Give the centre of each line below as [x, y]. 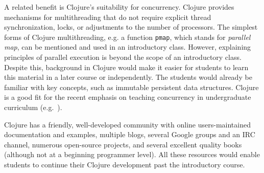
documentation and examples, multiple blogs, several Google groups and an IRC [130, 134]
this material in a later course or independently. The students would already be [128, 77]
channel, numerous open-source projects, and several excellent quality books [123, 144]
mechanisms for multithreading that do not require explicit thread [108, 17]
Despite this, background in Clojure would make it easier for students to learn [126, 67]
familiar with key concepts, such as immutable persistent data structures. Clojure [131, 87]
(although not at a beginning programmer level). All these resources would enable [132, 154]
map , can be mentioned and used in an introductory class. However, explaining [128, 47]
